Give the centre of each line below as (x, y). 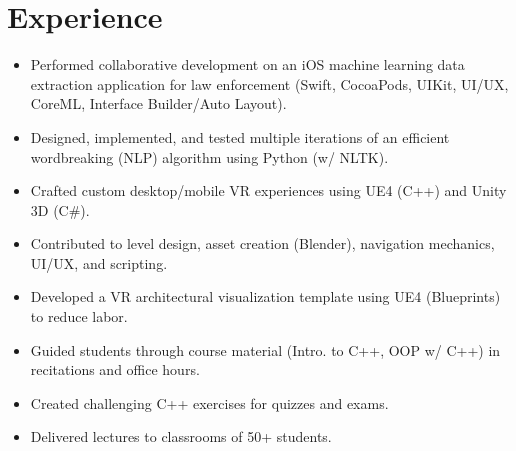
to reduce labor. (79, 316)
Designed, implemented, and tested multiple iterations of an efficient (240, 136)
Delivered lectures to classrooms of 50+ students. (181, 436)
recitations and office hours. (115, 369)
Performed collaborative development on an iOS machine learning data (247, 64)
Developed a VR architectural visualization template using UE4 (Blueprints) (265, 296)
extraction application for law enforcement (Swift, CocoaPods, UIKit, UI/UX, (269, 83)
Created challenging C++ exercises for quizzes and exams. (209, 402)
